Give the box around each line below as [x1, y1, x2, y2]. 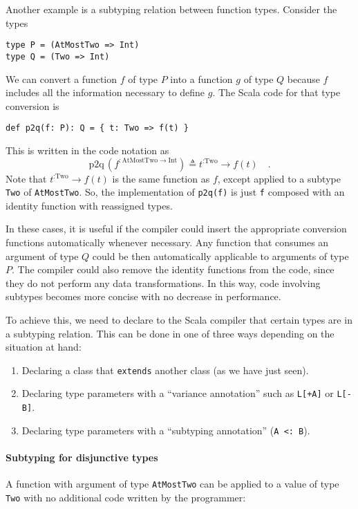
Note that [6, 171, 47, 185]
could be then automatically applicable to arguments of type [92, 248, 349, 263]
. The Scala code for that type [212, 85, 341, 100]
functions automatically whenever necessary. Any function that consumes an [6, 234, 329, 249]
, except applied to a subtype [217, 171, 341, 185]
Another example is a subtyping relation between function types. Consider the [6, 2, 337, 16]
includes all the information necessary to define [6, 85, 205, 100]
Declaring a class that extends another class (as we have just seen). [21, 362, 309, 377]
